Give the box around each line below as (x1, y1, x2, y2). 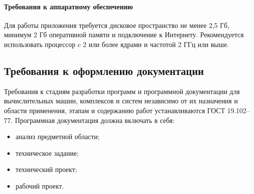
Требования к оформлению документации (4, 63, 204, 78)
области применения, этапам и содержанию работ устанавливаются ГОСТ (4, 105, 225, 115)
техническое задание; (15, 147, 79, 158)
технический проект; (15, 164, 77, 174)
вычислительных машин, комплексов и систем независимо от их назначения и (4, 96, 238, 106)
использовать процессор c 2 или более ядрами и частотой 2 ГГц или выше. (4, 39, 229, 49)
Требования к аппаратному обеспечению (4, 1, 133, 11)
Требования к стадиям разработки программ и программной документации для (4, 86, 240, 96)
